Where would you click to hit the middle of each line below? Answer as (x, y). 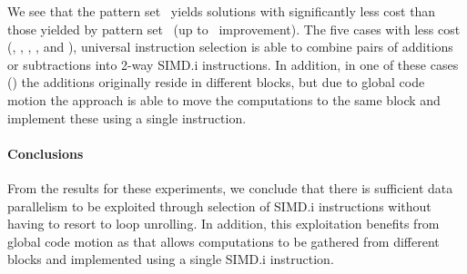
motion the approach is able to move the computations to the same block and (224, 99)
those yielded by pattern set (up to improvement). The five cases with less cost (234, 29)
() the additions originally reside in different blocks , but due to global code (216, 82)
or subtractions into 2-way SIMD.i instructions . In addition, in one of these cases (233, 64)
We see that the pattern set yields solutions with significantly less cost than (222, 11)
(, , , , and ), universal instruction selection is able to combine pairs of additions (230, 47)
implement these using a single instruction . (127, 117)
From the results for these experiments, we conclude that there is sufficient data (230, 187)
